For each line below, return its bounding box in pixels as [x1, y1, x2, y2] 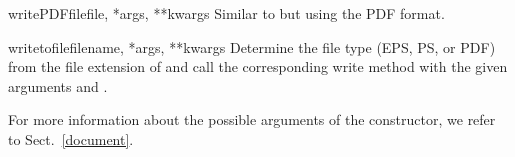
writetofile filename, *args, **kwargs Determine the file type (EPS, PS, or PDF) [8, 36, 496, 57]
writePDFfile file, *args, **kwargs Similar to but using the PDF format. [8, 3, 445, 23]
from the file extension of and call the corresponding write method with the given [8, 56, 508, 77]
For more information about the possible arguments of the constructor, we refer [8, 109, 496, 130]
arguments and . [8, 75, 108, 96]
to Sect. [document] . [8, 128, 134, 149]
